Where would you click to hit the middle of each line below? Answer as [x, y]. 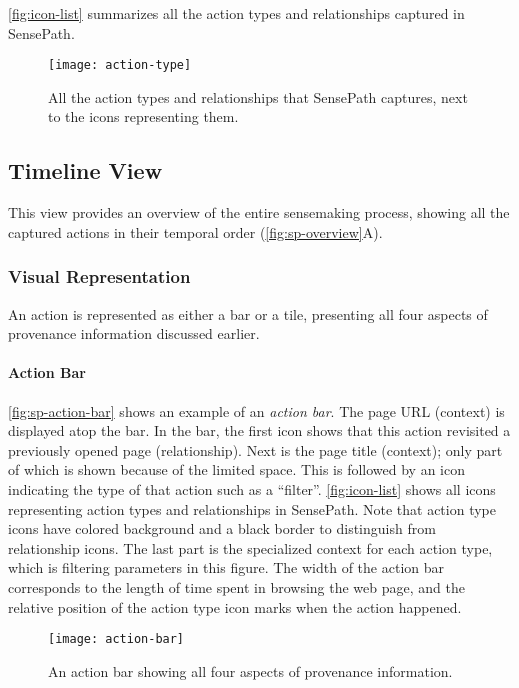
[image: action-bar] [116, 639]
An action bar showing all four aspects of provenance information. [250, 670]
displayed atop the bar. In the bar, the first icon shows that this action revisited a [259, 430]
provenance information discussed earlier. [134, 333]
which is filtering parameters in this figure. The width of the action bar [226, 567]
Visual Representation [99, 276]
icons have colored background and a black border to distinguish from [222, 528]
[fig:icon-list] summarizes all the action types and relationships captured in [236, 13]
